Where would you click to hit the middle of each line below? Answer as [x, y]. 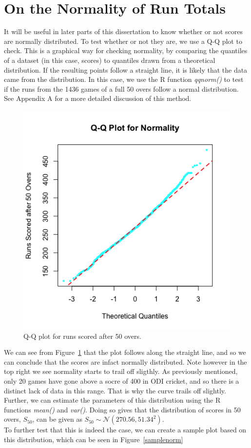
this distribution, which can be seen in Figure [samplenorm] [94, 439]
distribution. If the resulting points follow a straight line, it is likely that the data [126, 69]
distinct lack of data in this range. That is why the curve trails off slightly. [115, 390]
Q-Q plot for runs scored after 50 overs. [82, 336]
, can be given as [57, 419]
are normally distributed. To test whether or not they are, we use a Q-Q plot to [123, 41]
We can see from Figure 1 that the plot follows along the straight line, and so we [125, 352]
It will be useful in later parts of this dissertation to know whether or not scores [123, 31]
